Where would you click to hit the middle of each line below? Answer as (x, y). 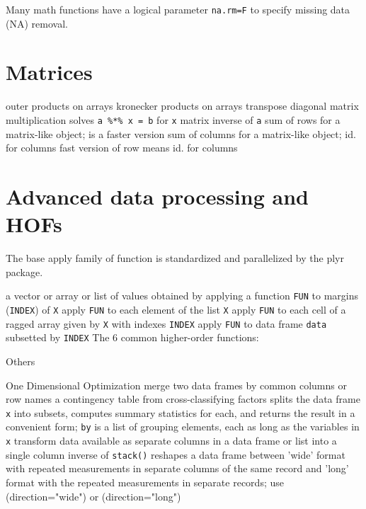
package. (24, 271)
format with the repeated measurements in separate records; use (145, 482)
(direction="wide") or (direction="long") (93, 496)
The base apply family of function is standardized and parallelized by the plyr (175, 258)
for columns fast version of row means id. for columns (122, 148)
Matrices (49, 72)
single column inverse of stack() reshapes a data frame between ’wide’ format (176, 454)
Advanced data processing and (157, 196)
